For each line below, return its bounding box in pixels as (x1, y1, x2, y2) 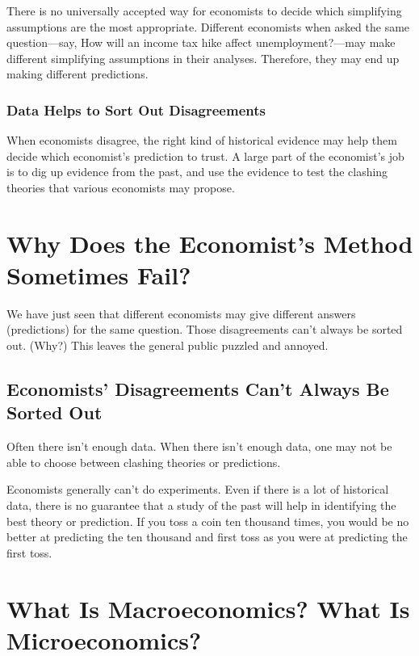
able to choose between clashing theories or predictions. (6, 453, 281, 470)
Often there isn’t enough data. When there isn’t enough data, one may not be (6, 438, 392, 455)
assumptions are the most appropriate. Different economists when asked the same (6, 18, 410, 35)
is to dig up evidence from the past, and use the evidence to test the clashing (6, 163, 388, 180)
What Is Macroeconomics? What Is (6, 591, 410, 624)
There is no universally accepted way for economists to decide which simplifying (6, 2, 402, 19)
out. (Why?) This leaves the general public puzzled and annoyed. (6, 337, 329, 354)
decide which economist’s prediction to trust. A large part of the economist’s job (6, 147, 404, 164)
